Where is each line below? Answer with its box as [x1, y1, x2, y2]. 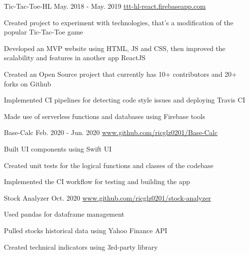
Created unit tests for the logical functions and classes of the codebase [4, 160, 213, 170]
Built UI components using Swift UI [4, 143, 112, 153]
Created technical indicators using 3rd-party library [4, 241, 158, 252]
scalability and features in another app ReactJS [4, 52, 146, 63]
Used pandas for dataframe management [4, 209, 124, 219]
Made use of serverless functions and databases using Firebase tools [4, 111, 205, 121]
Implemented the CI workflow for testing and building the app [4, 176, 190, 187]
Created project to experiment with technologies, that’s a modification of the [4, 17, 233, 27]
